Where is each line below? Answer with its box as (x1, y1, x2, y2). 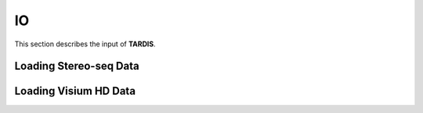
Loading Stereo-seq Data (14, 60, 140, 73)
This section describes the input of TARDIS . (14, 39, 156, 49)
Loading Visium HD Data (14, 85, 136, 98)
